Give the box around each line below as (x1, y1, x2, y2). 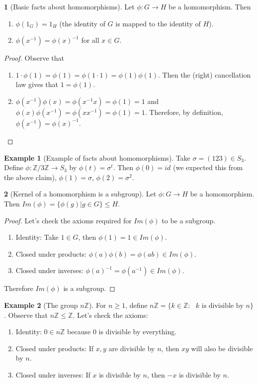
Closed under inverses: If (15, 369, 90, 380)
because (67, 326, 91, 337)
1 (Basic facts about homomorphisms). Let (4, 1, 135, 11)
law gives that (15, 79, 59, 90)
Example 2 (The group (4, 299, 78, 310)
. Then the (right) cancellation (158, 69, 251, 80)
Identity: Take (15, 232, 59, 242)
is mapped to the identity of (115, 18, 201, 28)
